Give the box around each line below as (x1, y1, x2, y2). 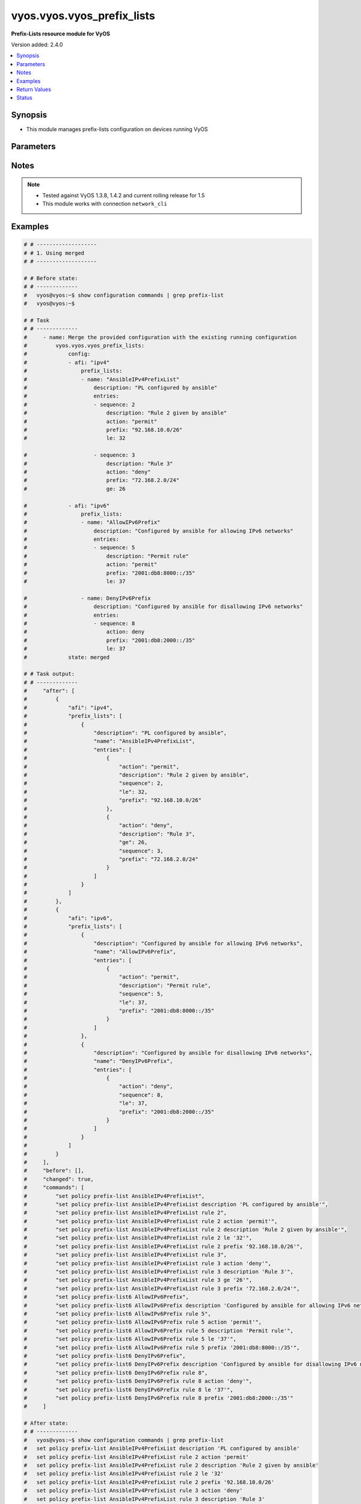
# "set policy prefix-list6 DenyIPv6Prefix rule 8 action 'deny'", (23, 1378, 253, 1385)
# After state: (23, 1420, 69, 1427)
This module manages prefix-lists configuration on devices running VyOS (26, 126, 208, 133)
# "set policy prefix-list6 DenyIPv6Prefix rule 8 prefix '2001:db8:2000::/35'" (23, 1395, 294, 1401)
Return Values (16, 85, 51, 93)
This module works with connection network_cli (42, 200, 168, 208)
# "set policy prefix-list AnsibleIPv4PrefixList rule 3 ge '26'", (23, 1277, 253, 1284)
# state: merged (23, 653, 110, 661)
